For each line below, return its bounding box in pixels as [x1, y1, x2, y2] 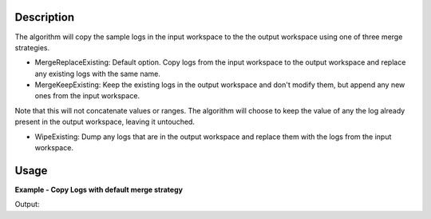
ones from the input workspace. [34, 91, 140, 101]
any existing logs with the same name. [34, 69, 161, 78]
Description [14, 10, 75, 24]
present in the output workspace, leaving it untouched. [14, 117, 196, 127]
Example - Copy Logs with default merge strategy [14, 185, 184, 194]
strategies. [14, 42, 50, 52]
